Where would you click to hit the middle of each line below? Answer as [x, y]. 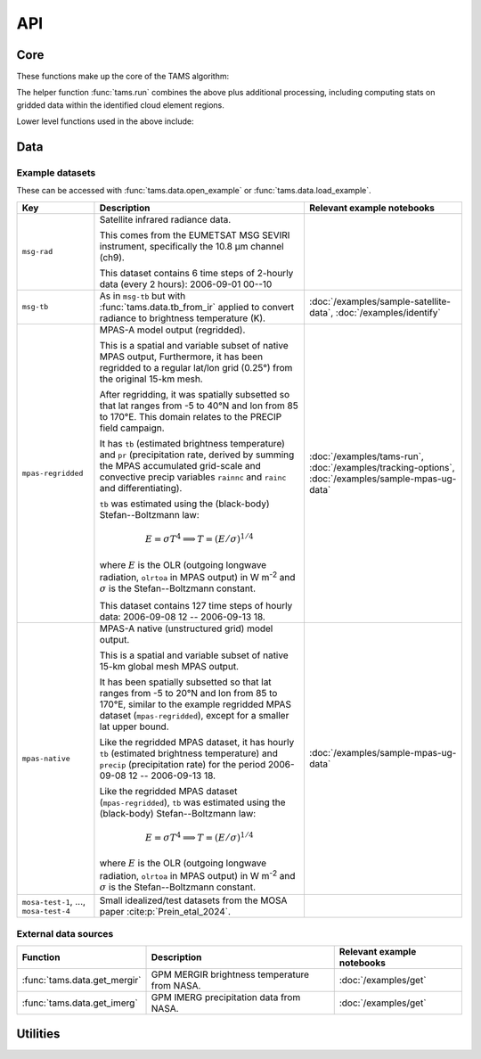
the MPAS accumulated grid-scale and [180, 465]
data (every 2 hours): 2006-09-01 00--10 [186, 283]
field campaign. [132, 428]
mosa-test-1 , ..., [54, 902]
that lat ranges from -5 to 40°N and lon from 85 [199, 406]
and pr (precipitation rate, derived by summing [197, 455]
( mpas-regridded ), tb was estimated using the [192, 802]
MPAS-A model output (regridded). [172, 330]
